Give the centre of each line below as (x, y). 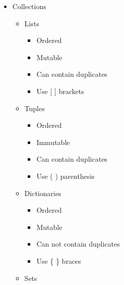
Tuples (35, 108)
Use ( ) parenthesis (66, 176)
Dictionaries (43, 193)
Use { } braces (59, 260)
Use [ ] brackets (60, 91)
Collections (29, 6)
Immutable (53, 142)
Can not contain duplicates (78, 244)
